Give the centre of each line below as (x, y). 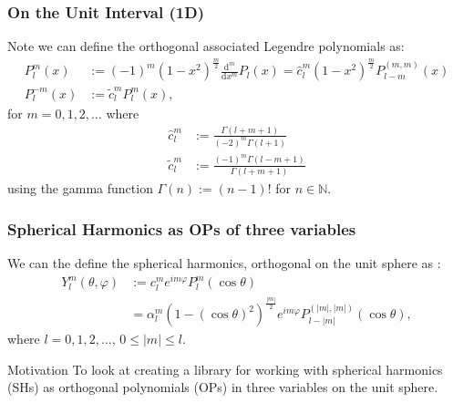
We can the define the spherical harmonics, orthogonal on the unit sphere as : (224, 262)
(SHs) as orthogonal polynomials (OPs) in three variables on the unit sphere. (223, 387)
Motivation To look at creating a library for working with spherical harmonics (225, 369)
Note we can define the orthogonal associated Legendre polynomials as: (206, 46)
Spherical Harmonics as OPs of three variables (182, 228)
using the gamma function (80, 187)
